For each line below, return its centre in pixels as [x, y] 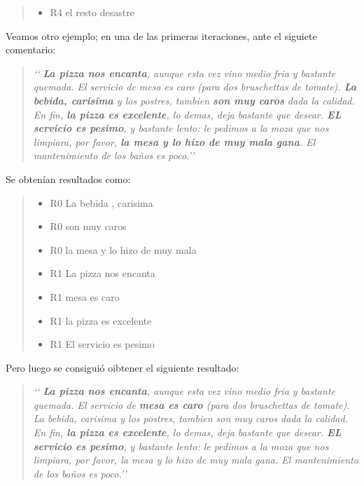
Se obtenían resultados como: [68, 178]
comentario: [31, 49]
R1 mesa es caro [85, 296]
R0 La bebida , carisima [101, 202]
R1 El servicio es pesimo [102, 344]
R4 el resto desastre [92, 12]
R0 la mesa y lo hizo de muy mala [123, 249]
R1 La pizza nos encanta [103, 273]
